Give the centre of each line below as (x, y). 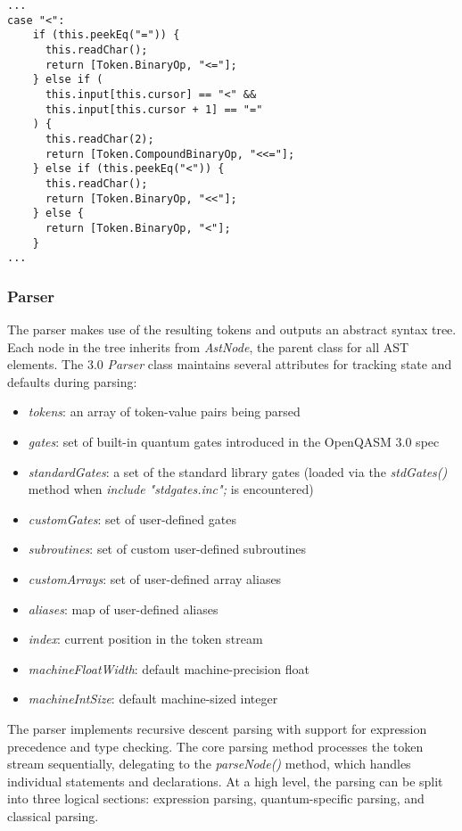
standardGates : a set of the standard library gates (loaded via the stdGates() (238, 471)
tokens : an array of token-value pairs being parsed (164, 411)
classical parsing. (53, 815)
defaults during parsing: (72, 381)
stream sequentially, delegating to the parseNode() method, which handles (209, 764)
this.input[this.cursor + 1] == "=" (154, 109)
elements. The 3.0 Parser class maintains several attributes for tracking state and (230, 364)
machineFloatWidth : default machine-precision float (169, 668)
